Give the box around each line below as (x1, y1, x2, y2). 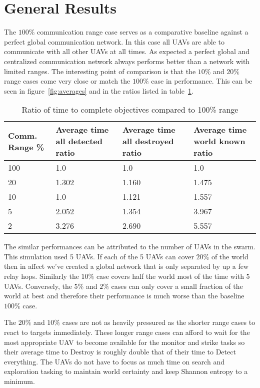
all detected (55, 135, 102, 147)
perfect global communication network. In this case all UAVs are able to (4, 36, 224, 47)
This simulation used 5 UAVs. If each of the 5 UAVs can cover (4, 251, 194, 261)
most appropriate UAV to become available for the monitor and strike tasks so (4, 336, 245, 347)
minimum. (4, 376, 35, 386)
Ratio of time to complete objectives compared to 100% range (21, 104, 238, 116)
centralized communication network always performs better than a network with (4, 56, 250, 66)
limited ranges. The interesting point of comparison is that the (4, 66, 196, 76)
